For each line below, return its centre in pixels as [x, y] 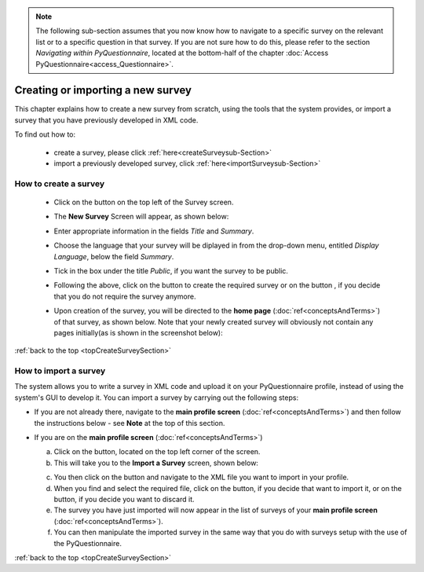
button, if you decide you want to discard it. [124, 499]
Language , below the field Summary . [114, 256]
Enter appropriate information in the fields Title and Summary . [154, 231]
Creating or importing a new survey [103, 90]
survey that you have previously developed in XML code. [106, 120]
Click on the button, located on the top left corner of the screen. [157, 452]
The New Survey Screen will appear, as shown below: [141, 217]
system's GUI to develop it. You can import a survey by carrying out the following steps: [156, 398]
